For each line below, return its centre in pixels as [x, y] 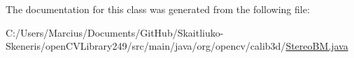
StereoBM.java [317, 46]
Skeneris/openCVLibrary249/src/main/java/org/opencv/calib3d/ [146, 46]
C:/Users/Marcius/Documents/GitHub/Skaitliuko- [115, 32]
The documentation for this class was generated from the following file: [158, 9]
